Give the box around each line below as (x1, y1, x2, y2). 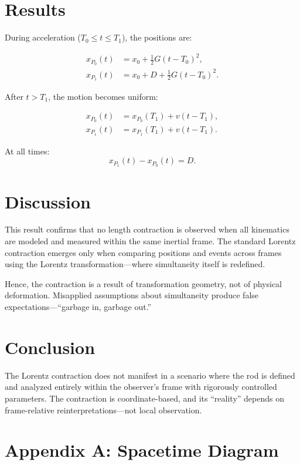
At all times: (5, 144, 50, 157)
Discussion (5, 189, 91, 213)
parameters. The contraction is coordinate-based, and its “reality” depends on (5, 392, 284, 404)
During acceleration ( (5, 31, 81, 43)
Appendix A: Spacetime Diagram (5, 438, 279, 462)
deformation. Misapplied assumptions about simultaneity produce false (5, 289, 259, 301)
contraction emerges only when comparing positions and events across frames (5, 246, 282, 258)
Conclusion (5, 335, 96, 359)
